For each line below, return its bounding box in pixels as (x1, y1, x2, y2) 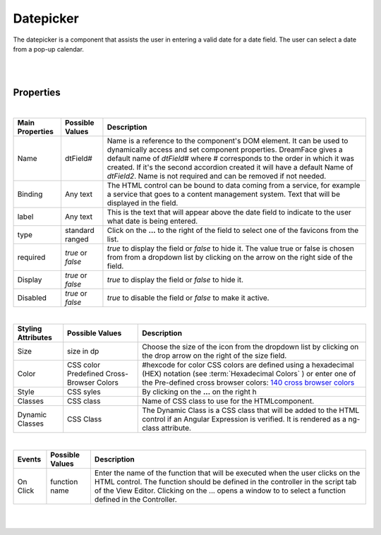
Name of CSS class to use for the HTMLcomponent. (142, 396, 315, 406)
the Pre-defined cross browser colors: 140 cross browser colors (142, 378, 355, 387)
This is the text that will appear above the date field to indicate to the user (107, 208, 352, 217)
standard (64, 226, 95, 236)
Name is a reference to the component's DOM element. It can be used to (107, 136, 349, 146)
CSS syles (67, 387, 102, 397)
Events (17, 454, 42, 464)
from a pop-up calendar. (13, 44, 85, 53)
